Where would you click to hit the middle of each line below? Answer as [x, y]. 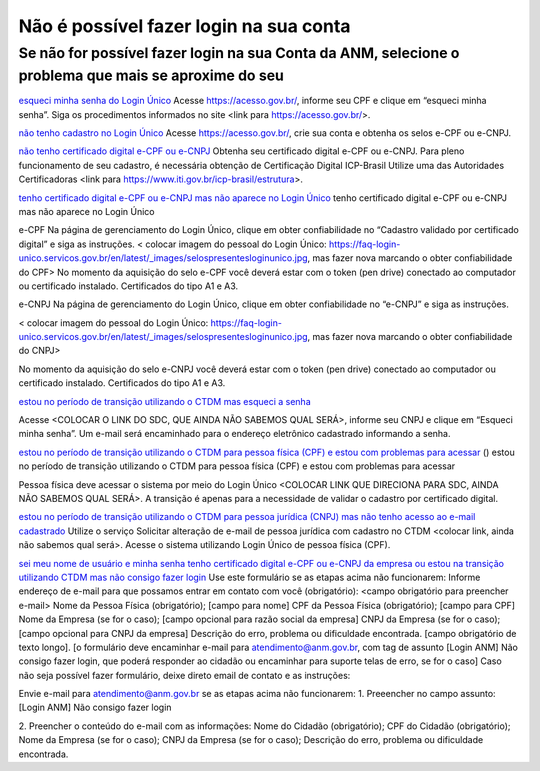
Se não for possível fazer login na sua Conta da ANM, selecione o [239, 53]
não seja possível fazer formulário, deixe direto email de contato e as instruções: [184, 675]
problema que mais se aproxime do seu [151, 75]
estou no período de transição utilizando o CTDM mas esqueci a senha [164, 401]
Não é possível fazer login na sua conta [184, 26]
